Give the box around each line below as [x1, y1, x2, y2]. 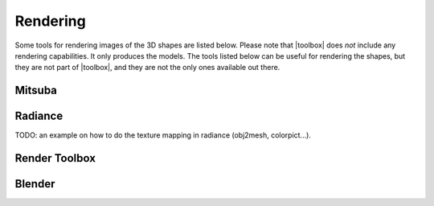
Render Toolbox [14, 151, 96, 165]
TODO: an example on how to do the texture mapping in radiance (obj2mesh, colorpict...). [14, 130, 311, 140]
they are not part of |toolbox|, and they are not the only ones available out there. [14, 63, 280, 72]
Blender [14, 177, 55, 191]
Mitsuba [14, 84, 58, 97]
